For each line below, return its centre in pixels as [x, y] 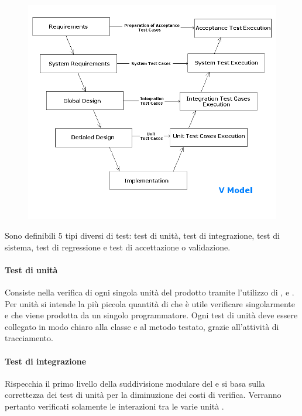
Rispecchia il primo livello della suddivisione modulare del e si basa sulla [135, 383]
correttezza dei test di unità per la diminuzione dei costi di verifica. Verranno [143, 395]
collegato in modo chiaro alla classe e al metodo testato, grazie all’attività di [142, 326]
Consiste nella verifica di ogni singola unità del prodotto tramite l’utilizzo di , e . [150, 292]
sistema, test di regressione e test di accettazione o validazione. [118, 247]
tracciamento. [29, 338]
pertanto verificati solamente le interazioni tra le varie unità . [114, 406]
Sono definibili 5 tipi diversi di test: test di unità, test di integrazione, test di [142, 235]
